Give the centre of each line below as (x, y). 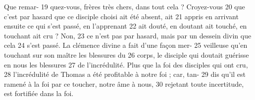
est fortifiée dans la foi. (39, 93)
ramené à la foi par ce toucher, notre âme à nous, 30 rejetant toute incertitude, (124, 83)
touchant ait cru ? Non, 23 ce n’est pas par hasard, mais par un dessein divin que (128, 35)
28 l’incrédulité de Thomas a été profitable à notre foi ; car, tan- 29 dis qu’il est (125, 74)
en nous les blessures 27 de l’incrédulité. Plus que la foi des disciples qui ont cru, (126, 64)
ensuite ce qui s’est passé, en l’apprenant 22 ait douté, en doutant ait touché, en (126, 26)
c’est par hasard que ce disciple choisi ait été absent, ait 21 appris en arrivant (121, 16)
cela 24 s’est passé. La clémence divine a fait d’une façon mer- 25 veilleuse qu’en (126, 45)
